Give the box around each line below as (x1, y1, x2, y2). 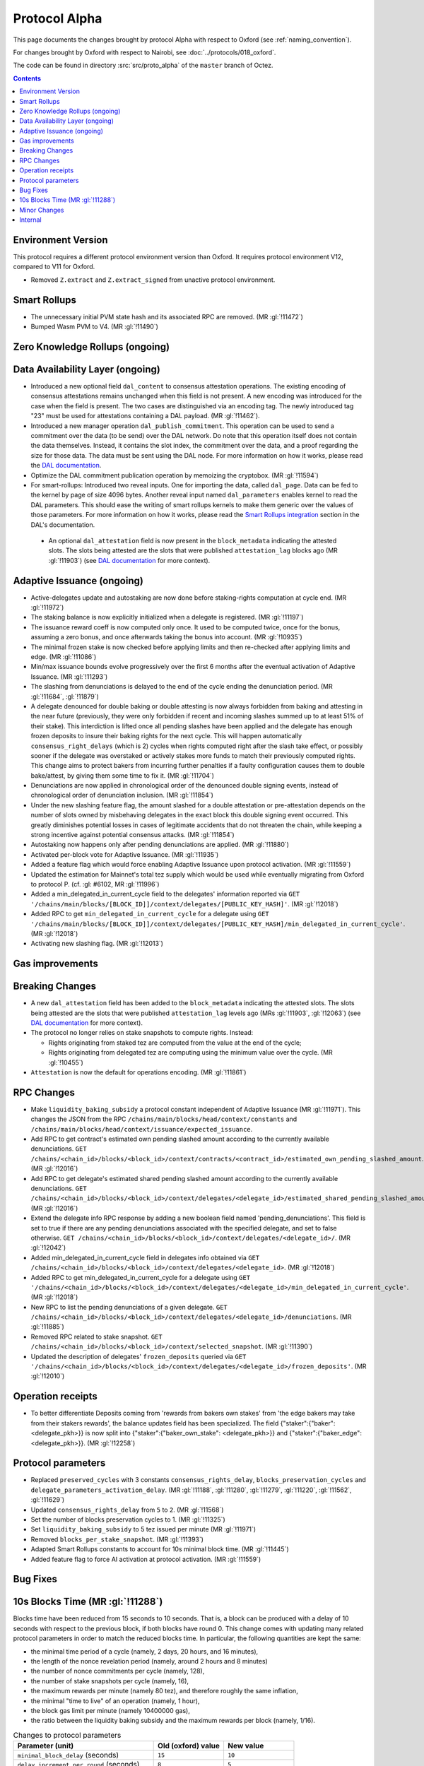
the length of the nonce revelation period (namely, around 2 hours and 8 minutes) (30, 1657, 268, 1666)
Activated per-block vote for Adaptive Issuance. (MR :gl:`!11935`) (30, 850, 219, 858)
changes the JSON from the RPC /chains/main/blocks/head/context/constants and (30, 1115, 298, 1123)
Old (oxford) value (158, 1741, 220, 1751)
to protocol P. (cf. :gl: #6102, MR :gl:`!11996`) (30, 879, 160, 888)
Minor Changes (19, 206, 64, 214)
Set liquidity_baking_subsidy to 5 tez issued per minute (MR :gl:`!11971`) (30, 1525, 257, 1534)
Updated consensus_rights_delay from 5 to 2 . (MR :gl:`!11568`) (30, 1505, 224, 1514)
